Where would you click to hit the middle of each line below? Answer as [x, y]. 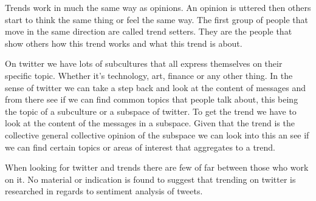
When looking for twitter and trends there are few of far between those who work [157, 167]
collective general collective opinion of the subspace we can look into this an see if [157, 135]
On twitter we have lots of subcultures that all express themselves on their [144, 63]
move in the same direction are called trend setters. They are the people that [149, 31]
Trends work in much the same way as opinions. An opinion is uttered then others [158, 7]
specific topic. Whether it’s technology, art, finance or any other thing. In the [149, 75]
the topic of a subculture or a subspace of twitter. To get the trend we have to [151, 111]
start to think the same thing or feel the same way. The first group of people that [157, 19]
